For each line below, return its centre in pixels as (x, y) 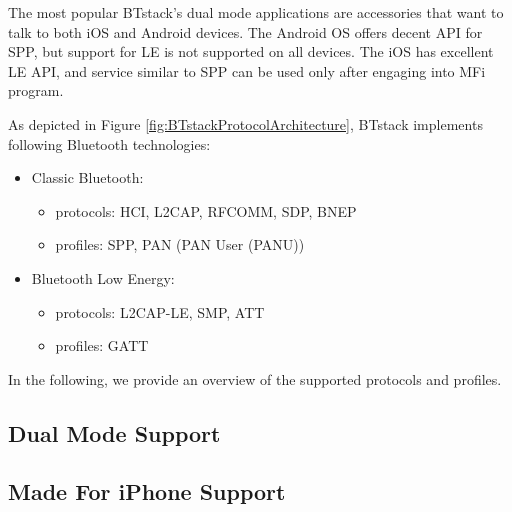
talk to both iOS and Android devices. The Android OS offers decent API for (245, 31)
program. (36, 90)
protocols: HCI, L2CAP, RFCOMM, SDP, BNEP (206, 210)
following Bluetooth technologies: (109, 143)
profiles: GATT (102, 345)
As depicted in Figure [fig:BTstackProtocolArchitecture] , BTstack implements (245, 123)
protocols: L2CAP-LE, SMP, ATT (160, 311)
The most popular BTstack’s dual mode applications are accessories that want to (256, 12)
